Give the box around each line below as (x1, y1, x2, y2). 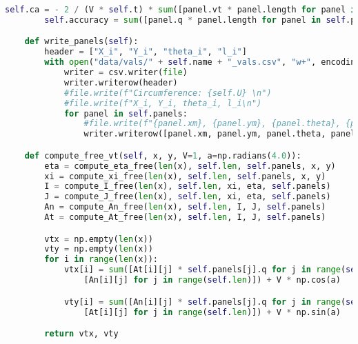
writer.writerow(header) (63, 77, 178, 88)
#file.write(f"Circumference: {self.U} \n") (63, 88, 272, 98)
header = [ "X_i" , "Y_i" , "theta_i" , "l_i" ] (44, 47, 247, 57)
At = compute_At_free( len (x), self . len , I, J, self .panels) (44, 212, 326, 223)
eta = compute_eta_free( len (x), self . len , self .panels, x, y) (44, 161, 336, 171)
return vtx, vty (44, 329, 119, 339)
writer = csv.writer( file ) (63, 68, 188, 78)
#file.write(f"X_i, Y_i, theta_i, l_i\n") (63, 98, 262, 108)
